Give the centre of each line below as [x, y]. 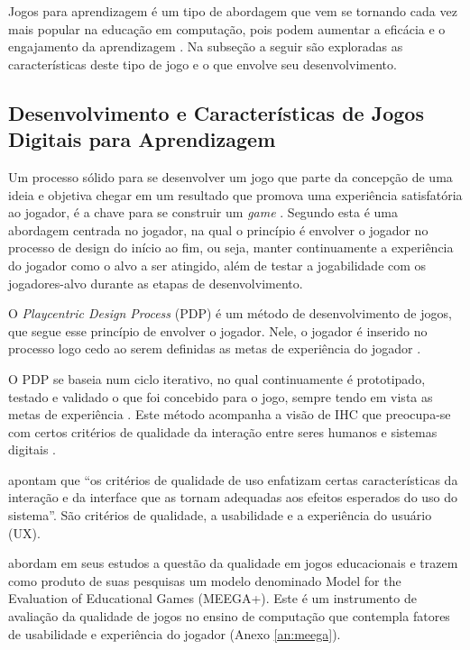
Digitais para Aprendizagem [142, 139]
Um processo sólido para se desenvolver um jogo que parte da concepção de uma [230, 176]
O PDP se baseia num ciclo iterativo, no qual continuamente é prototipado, [217, 378]
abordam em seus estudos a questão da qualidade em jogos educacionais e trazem [233, 563]
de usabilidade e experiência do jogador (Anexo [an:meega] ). [175, 633]
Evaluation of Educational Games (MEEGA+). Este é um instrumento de [212, 598]
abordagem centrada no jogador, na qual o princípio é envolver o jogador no [218, 229]
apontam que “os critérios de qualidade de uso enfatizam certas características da [233, 479]
